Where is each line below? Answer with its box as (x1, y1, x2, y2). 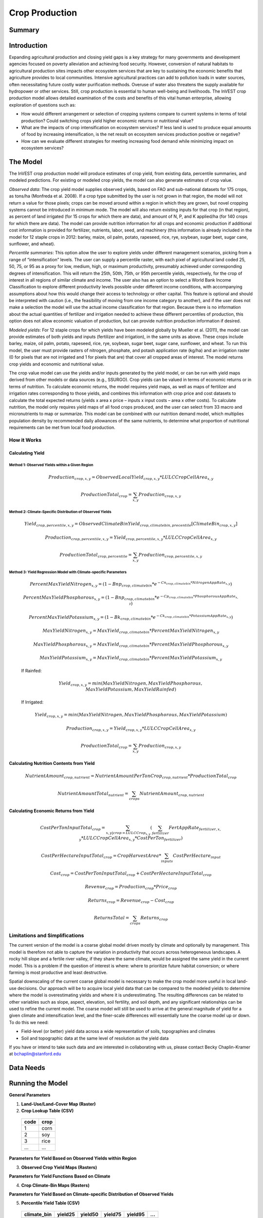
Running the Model (9, 1079, 68, 1087)
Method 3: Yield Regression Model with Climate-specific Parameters (9, 570, 127, 574)
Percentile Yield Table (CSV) (21, 1200, 80, 1206)
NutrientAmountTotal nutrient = (57, 791, 129, 798)
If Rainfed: (21, 667, 42, 673)
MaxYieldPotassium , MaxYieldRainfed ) (85, 686, 176, 692)
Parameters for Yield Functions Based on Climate (9, 1173, 111, 1179)
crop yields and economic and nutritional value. (9, 361, 105, 367)
